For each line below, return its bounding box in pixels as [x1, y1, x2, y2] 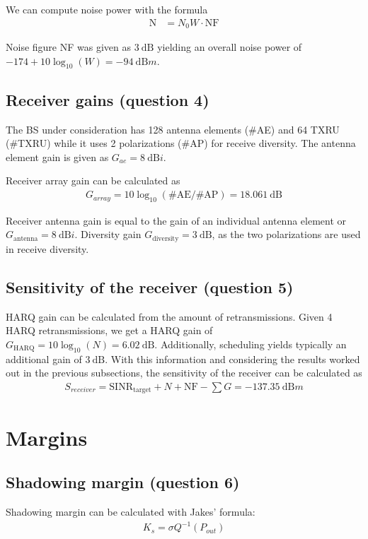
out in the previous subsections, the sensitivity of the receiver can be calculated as [6, 365, 362, 380]
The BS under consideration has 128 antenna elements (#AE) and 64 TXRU [6, 122, 340, 136]
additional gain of [6, 351, 82, 366]
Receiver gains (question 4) [6, 88, 209, 110]
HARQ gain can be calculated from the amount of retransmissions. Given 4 [6, 309, 333, 324]
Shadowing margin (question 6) [6, 471, 240, 493]
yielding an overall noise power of [157, 40, 302, 54]
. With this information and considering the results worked [105, 351, 360, 366]
